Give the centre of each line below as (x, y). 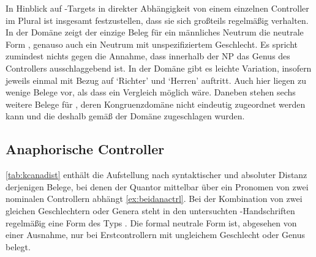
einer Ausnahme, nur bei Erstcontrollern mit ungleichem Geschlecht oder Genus (155, 235)
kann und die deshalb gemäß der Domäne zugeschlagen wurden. (125, 116)
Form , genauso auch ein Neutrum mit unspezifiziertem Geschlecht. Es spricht (152, 44)
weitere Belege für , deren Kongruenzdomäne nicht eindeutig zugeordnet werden (156, 104)
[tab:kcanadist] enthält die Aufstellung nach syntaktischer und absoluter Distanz (156, 175)
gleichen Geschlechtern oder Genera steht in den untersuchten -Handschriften (150, 210)
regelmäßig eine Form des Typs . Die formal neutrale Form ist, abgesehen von (151, 222)
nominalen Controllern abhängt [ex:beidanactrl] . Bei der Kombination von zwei (154, 199)
